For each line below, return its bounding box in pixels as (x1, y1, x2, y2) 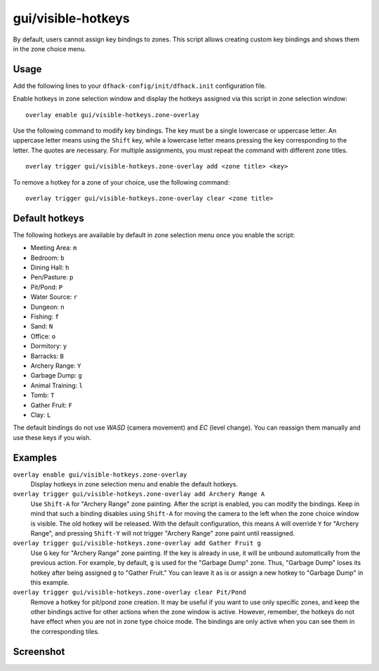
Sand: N (30, 322, 53, 331)
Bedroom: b (30, 253, 65, 262)
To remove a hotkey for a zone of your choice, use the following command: (13, 178, 230, 186)
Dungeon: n (30, 303, 65, 311)
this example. (30, 578, 69, 586)
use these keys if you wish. (13, 433, 91, 441)
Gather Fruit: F (30, 401, 73, 409)
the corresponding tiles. (30, 627, 100, 635)
